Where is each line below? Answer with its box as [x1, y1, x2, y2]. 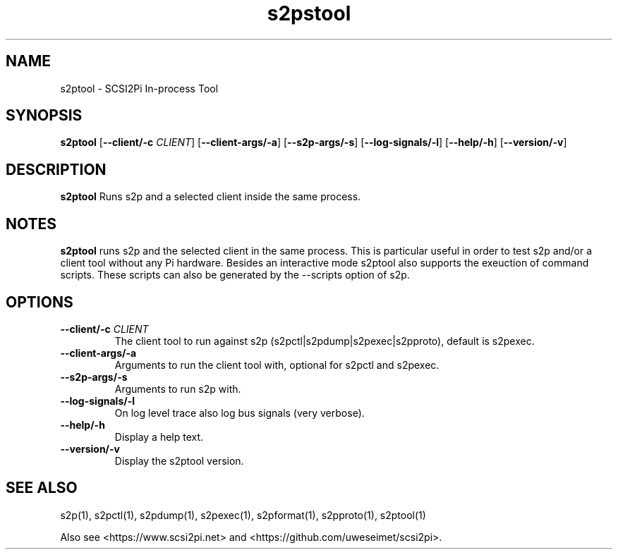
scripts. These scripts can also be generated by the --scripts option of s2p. [60, 269, 410, 281]
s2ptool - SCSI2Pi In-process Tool [60, 82, 219, 94]
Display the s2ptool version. [114, 454, 244, 467]
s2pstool [267, 1, 351, 25]
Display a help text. [114, 430, 204, 443]
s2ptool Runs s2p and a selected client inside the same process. [60, 190, 361, 203]
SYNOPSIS [6, 106, 83, 125]
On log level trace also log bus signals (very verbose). [114, 406, 365, 419]
